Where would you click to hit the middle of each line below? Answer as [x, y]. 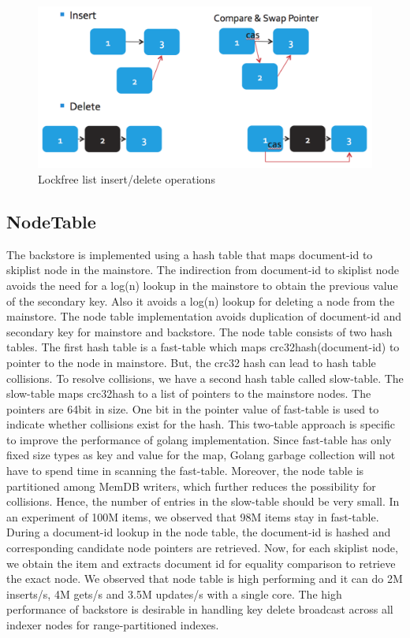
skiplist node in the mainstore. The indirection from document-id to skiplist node [203, 270]
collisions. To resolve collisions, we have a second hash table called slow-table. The [205, 378]
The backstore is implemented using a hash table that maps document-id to [190, 254]
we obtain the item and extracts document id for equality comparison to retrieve [201, 563]
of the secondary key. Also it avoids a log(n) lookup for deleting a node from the [201, 300]
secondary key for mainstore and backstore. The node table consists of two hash [199, 331]
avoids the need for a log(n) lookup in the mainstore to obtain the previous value [202, 285]
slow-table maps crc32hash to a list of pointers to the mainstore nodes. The [189, 393]
